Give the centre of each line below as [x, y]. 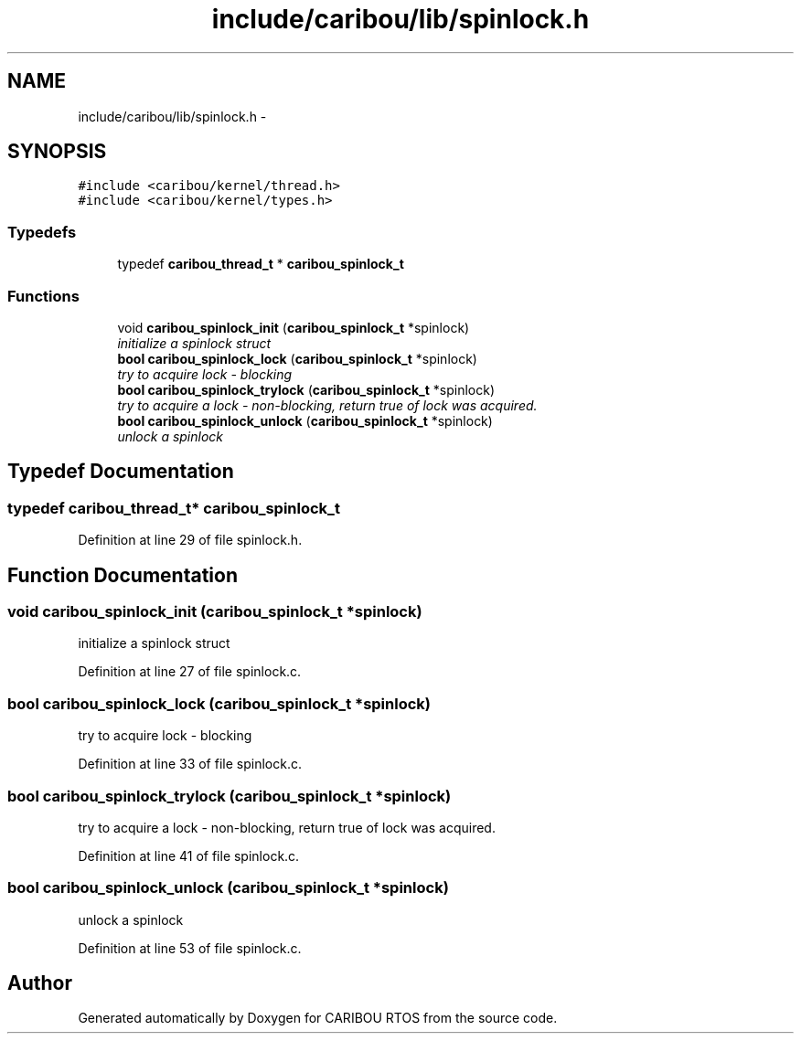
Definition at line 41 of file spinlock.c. [189, 855]
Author [40, 983]
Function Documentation [123, 575]
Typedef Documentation [121, 472]
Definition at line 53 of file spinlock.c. [190, 948]
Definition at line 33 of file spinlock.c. [190, 764]
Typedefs [42, 232]
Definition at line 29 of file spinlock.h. [190, 540]
